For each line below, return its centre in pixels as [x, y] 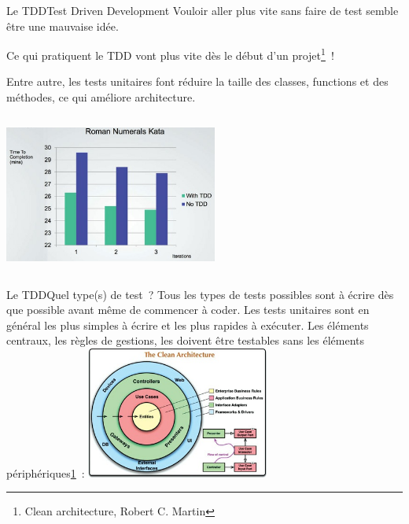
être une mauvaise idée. [63, 26]
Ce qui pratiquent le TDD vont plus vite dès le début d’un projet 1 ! [170, 54]
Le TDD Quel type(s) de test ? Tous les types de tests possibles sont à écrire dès [200, 294]
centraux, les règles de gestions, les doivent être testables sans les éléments [186, 340]
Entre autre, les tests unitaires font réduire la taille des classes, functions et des [197, 81]
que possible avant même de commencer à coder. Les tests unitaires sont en [188, 310]
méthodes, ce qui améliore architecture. [101, 97]
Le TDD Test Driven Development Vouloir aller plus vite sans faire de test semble [203, 10]
